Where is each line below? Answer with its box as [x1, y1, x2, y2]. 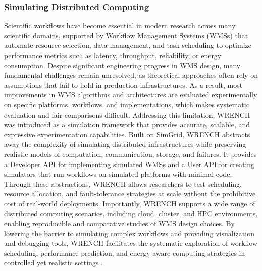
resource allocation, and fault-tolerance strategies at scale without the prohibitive [4, 188, 256, 199]
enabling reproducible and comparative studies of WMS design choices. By [4, 218, 235, 229]
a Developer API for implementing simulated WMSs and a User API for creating [4, 158, 255, 169]
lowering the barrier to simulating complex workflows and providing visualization [4, 228, 254, 238]
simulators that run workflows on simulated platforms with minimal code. [4, 169, 232, 179]
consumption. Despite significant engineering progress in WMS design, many [4, 60, 241, 70]
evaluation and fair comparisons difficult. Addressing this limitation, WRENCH [4, 109, 250, 120]
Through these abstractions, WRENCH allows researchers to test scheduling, [4, 178, 242, 189]
